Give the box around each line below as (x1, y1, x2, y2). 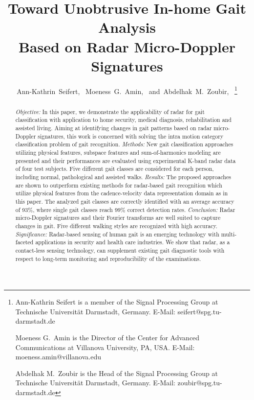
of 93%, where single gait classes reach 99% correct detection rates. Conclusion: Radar (15, 205, 235, 213)
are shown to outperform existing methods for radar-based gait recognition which (15, 181, 222, 189)
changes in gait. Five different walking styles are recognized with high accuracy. (15, 221, 218, 230)
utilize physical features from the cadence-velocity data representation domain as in (15, 189, 228, 197)
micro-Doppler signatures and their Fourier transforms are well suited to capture (15, 213, 221, 222)
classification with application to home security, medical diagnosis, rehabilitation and (15, 116, 232, 124)
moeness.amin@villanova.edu (15, 352, 101, 362)
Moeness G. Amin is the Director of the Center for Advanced (15, 332, 200, 342)
